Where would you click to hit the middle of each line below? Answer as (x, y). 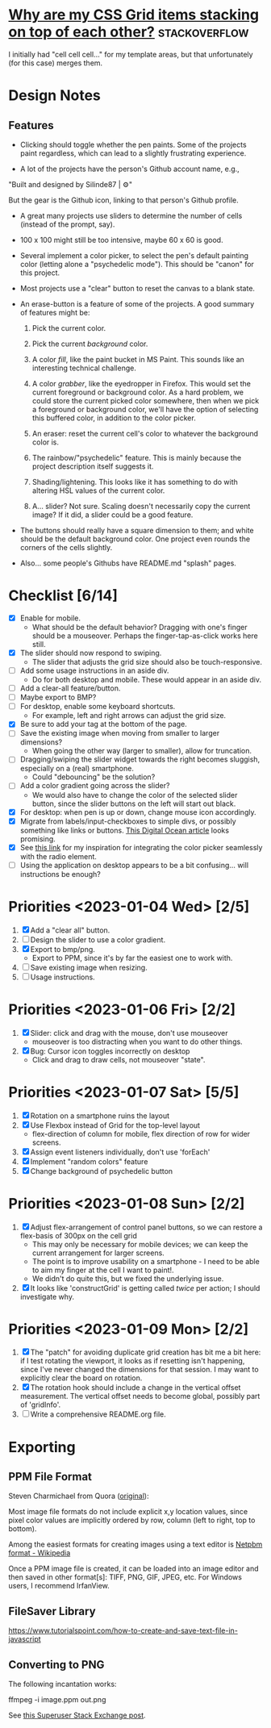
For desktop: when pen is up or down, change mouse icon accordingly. (138, 812)
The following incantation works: (63, 1684)
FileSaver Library (52, 1611)
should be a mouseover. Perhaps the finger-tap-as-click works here (145, 636)
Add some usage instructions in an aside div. (94, 670)
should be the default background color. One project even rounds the (135, 539)
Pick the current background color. (90, 344)
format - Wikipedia (40, 1553)
